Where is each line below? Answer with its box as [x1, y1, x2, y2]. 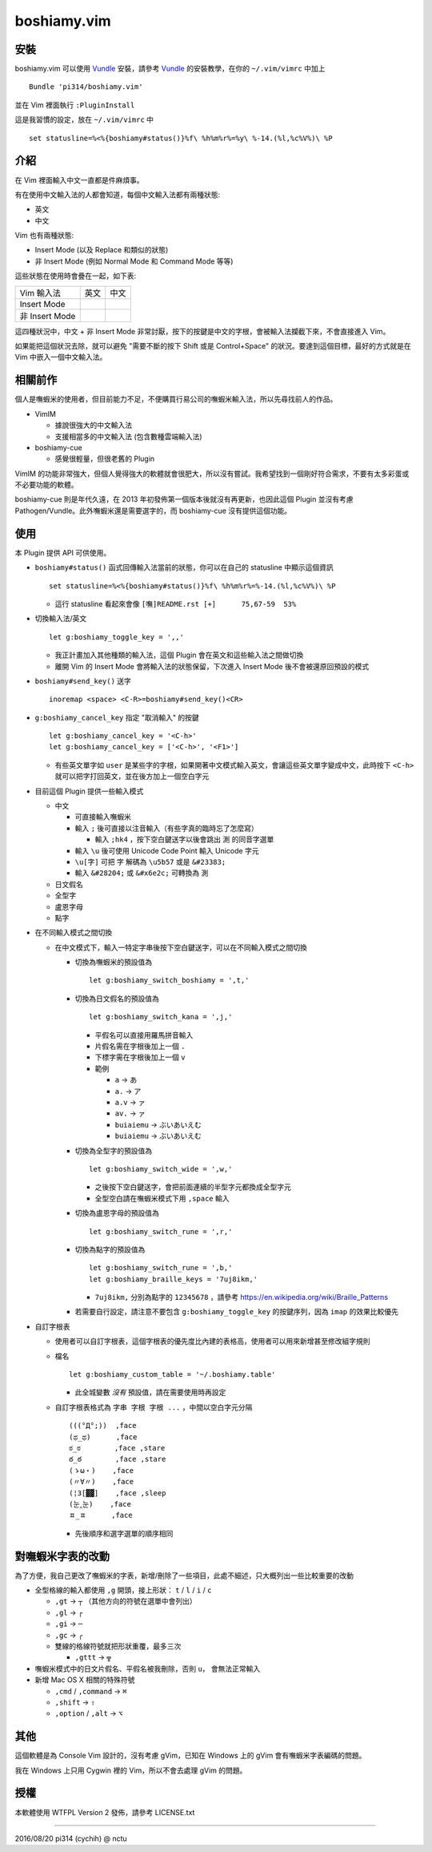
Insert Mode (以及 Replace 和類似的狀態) [34, 245, 169, 255]
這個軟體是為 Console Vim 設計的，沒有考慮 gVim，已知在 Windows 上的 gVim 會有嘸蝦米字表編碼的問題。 [14, 1751, 366, 1761]
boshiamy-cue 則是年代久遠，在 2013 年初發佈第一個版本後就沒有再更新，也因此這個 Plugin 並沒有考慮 [14, 494, 354, 504]
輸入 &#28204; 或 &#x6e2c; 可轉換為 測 [74, 868, 209, 878]
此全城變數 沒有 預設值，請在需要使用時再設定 [74, 1387, 226, 1398]
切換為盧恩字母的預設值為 [74, 1208, 159, 1218]
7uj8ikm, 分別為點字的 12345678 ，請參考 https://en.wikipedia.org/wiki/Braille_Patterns [94, 1293, 388, 1302]
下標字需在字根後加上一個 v [94, 1052, 186, 1062]
